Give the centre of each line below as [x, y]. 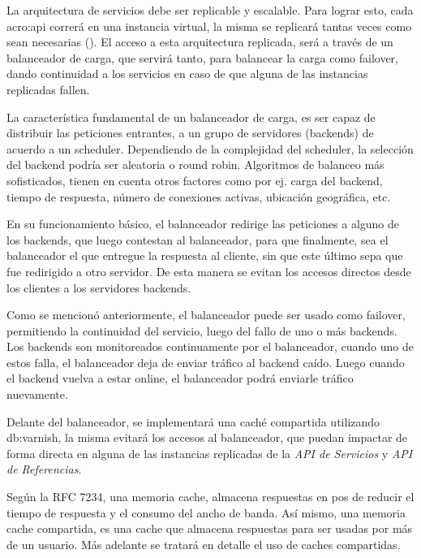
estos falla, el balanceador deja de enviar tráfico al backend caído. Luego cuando [206, 362]
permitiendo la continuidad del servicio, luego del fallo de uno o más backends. [202, 330]
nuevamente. [37, 394]
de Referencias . [44, 469]
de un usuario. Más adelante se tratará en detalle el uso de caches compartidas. [204, 544]
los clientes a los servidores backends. [99, 287]
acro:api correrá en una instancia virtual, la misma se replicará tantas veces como [209, 26]
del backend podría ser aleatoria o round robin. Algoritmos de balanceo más [195, 164]
